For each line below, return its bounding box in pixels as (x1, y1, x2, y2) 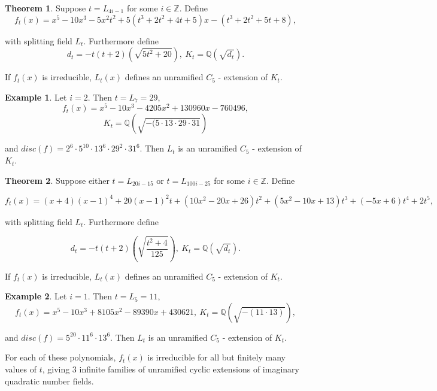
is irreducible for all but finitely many (147, 351, 286, 363)
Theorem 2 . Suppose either (5, 174, 110, 186)
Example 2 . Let (5, 290, 67, 302)
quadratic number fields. (5, 374, 94, 387)
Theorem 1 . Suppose (5, 2, 86, 14)
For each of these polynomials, (5, 351, 116, 363)
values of (5, 363, 37, 375)
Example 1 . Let (5, 90, 67, 103)
